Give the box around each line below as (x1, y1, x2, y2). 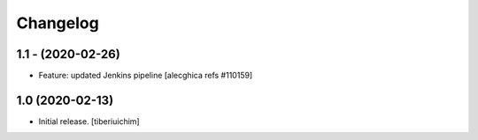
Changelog (16, 13, 99, 33)
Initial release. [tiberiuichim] (38, 115, 141, 127)
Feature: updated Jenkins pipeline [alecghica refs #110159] (38, 70, 253, 81)
